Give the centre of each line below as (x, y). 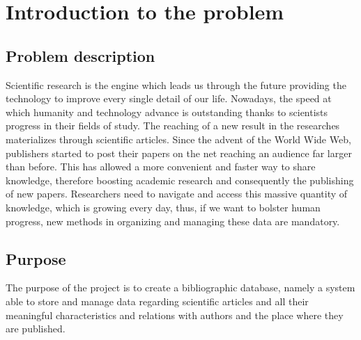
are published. (36, 329)
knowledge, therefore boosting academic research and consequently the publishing (180, 180)
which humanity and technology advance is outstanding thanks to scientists (167, 112)
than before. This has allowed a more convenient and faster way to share (161, 167)
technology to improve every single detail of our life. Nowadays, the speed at (169, 98)
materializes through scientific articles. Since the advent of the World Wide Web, (178, 139)
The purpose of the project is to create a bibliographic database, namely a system (180, 288)
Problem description (80, 55)
